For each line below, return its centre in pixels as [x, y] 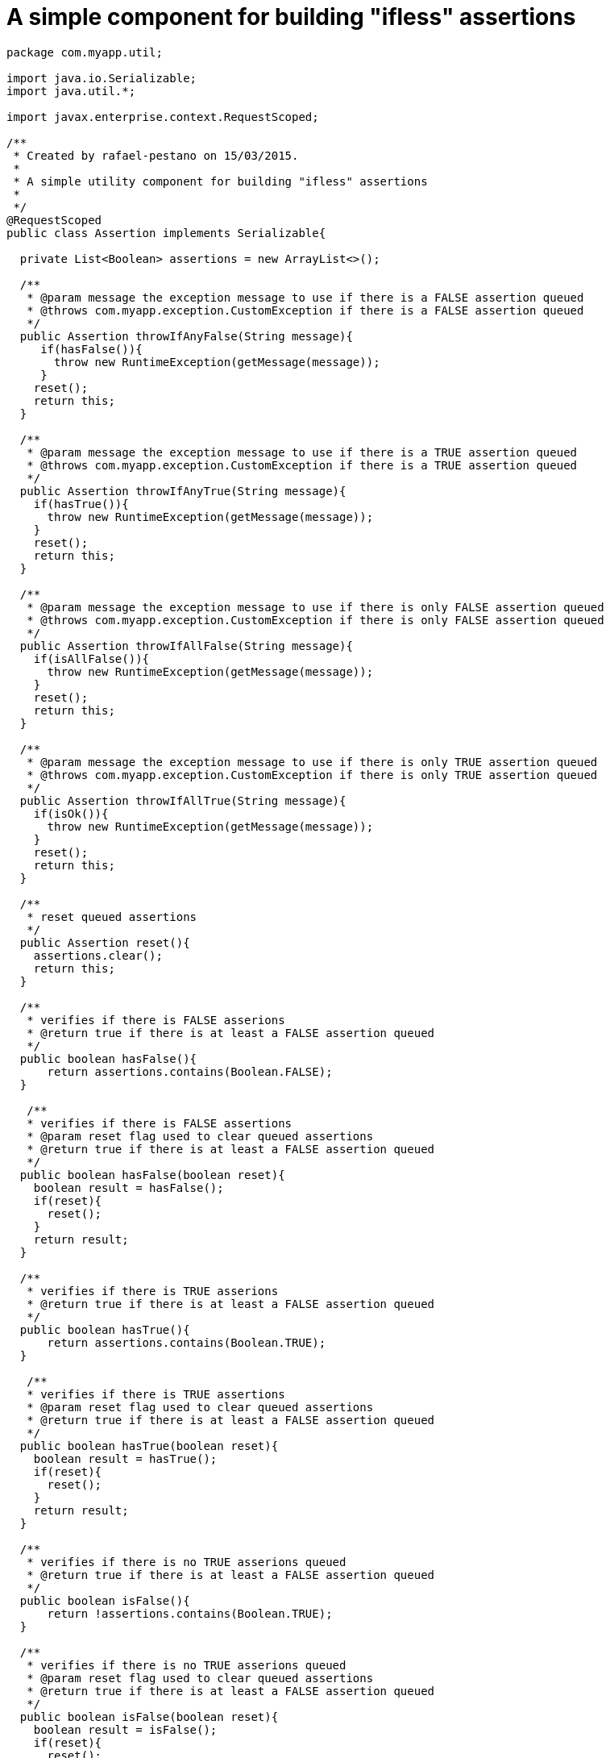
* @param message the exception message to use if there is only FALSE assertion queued [315, 607]
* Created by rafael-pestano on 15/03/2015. [156, 155]
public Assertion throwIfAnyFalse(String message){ [186, 336]
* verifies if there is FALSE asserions [156, 1020]
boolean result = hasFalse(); [129, 1187]
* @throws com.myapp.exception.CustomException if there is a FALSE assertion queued [305, 310]
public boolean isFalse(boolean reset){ [149, 1716]
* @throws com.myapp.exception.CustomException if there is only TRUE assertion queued [312, 775]
